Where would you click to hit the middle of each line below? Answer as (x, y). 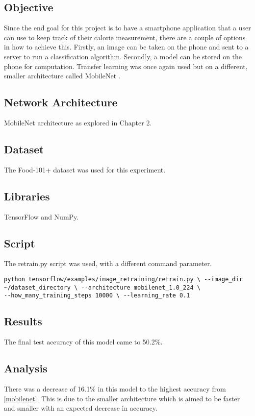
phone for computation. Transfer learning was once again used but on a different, (126, 66)
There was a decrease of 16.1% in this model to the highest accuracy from (115, 388)
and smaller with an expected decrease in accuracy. (81, 408)
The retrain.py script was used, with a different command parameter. (108, 263)
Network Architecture (61, 102)
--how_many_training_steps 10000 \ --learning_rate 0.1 (97, 296)
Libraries (27, 196)
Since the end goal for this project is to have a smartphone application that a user (127, 28)
